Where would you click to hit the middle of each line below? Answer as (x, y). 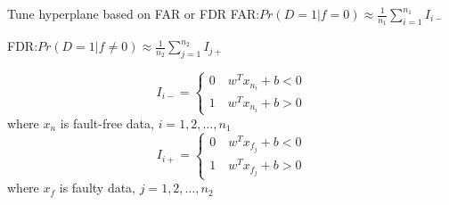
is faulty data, (98, 188)
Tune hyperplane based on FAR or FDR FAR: (134, 13)
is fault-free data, (107, 123)
